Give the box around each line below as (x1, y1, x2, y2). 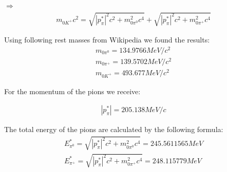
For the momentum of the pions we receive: (4, 85, 141, 96)
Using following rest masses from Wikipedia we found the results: (4, 34, 210, 45)
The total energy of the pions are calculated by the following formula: (4, 124, 223, 135)
